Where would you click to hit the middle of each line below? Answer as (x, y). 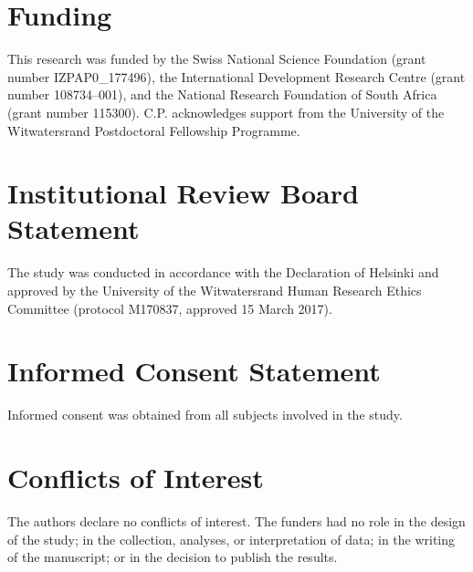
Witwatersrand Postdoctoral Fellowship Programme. (154, 130)
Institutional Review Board (183, 193)
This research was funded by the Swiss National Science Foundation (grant (217, 59)
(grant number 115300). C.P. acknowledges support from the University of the (226, 112)
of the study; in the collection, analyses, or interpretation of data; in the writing (231, 539)
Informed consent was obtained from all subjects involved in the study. (205, 415)
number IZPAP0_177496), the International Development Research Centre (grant (236, 76)
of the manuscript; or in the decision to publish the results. (173, 557)
